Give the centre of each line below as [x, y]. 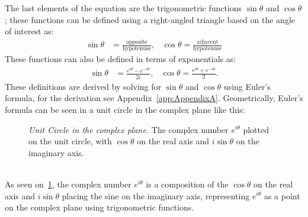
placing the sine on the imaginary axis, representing [156, 195]
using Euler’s [247, 86]
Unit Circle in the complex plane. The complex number [129, 129]
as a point [282, 195]
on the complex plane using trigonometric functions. [100, 207]
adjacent [208, 42]
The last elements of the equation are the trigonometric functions [123, 8]
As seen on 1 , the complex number [68, 184]
